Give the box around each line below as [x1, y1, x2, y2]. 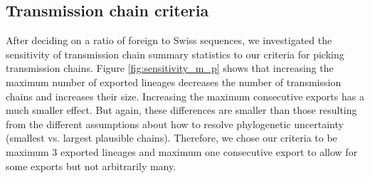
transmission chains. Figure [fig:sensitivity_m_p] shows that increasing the [6, 61, 334, 75]
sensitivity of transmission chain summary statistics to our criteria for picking [6, 46, 344, 61]
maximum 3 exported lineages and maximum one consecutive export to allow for [6, 144, 358, 159]
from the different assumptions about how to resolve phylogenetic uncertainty [6, 116, 344, 131]
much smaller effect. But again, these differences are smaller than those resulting [6, 103, 357, 117]
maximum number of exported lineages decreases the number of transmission [6, 74, 342, 89]
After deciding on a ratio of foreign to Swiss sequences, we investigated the [6, 33, 332, 48]
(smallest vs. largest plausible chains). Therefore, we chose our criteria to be [6, 130, 337, 145]
